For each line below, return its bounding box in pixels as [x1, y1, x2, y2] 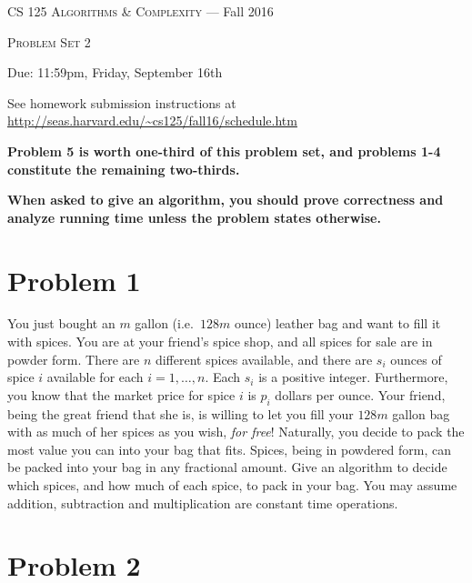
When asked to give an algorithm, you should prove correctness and [7, 190, 444, 209]
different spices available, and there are [155, 349, 373, 368]
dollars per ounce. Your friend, [275, 385, 446, 404]
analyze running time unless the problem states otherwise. [7, 207, 381, 226]
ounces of [390, 349, 442, 368]
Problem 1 [7, 261, 141, 298]
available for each [46, 367, 144, 387]
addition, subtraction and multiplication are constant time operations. [7, 493, 398, 512]
